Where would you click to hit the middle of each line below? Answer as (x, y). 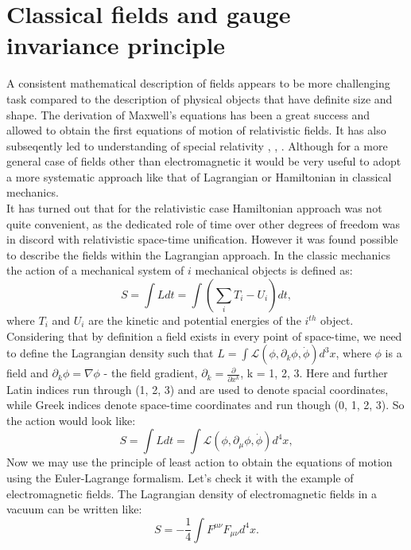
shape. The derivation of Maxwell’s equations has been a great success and (188, 114)
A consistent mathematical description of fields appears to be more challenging (198, 83)
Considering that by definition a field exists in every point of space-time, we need (204, 335)
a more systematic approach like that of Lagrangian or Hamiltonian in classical (199, 176)
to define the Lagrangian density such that (110, 353)
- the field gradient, (151, 373)
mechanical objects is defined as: (274, 270)
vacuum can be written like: (74, 509)
